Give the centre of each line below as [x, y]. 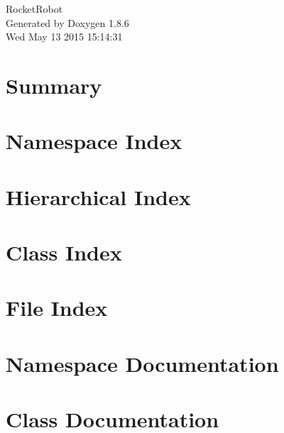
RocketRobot [34, 9]
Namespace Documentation [142, 363]
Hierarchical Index [98, 196]
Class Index [64, 252]
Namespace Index [94, 141]
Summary [54, 85]
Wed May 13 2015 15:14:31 [64, 37]
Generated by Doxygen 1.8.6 [67, 22]
